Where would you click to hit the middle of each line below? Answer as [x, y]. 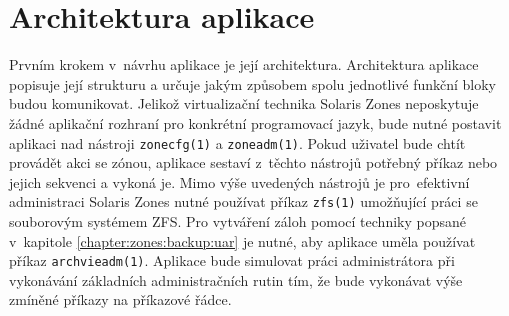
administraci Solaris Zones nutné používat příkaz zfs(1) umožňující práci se [243, 201]
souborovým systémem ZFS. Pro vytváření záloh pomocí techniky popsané [237, 221]
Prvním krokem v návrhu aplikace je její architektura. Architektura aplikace [244, 64]
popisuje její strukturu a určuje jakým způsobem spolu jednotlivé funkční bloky [253, 83]
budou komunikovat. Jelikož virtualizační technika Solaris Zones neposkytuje [244, 103]
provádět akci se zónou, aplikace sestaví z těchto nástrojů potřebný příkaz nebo [253, 162]
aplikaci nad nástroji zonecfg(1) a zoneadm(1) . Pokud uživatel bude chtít [237, 142]
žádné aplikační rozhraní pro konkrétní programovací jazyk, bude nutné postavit [255, 122]
